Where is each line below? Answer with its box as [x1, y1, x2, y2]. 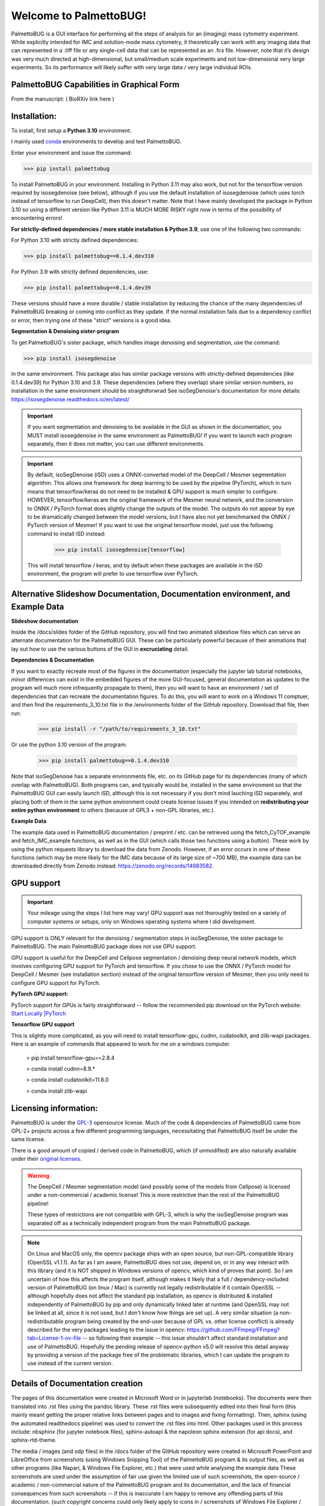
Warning [27, 1172, 49, 1179]
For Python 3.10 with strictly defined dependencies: [11, 237, 138, 244]
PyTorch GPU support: [11, 990, 69, 998]
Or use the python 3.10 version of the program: [11, 741, 127, 748]
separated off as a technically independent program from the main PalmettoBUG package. [27, 1219, 251, 1226]
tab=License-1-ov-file [27, 1334, 81, 1342]
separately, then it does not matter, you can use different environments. [27, 440, 205, 448]
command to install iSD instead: [27, 530, 106, 537]
